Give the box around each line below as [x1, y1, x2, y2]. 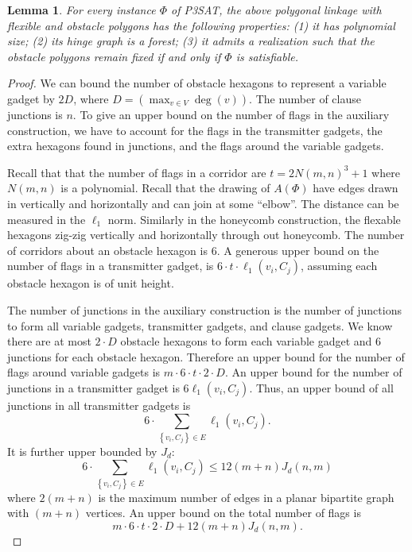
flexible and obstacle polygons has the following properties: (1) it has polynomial [7, 17, 395, 33]
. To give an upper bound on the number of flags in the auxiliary [72, 106, 390, 122]
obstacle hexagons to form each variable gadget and [120, 333, 372, 349]
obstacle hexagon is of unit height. [7, 275, 174, 291]
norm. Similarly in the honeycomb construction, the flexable [107, 210, 401, 227]
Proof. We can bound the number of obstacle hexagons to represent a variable [7, 75, 387, 91]
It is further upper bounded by [7, 442, 157, 459]
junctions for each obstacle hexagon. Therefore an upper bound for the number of [7, 348, 405, 365]
